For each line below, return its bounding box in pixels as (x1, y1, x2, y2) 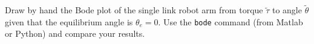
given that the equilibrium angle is (5, 15, 133, 28)
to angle (272, 4, 302, 16)
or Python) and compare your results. (5, 27, 145, 40)
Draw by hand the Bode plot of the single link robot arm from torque (5, 4, 263, 16)
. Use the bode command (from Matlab (158, 15, 303, 28)
